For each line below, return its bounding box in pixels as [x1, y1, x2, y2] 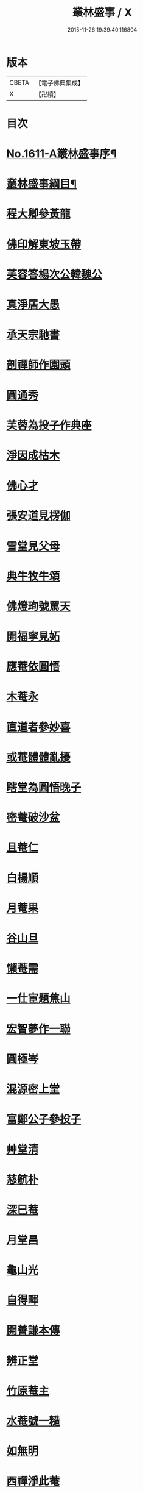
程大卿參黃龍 [6, 207, 71, 221]
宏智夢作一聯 [6, 1022, 71, 1036]
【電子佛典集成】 [35, 79, 84, 87]
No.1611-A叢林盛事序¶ [6, 147, 117, 161]
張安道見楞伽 [6, 509, 71, 523]
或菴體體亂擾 [6, 750, 71, 764]
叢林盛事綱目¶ [6, 177, 77, 191]
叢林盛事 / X [72, 5, 133, 20]
